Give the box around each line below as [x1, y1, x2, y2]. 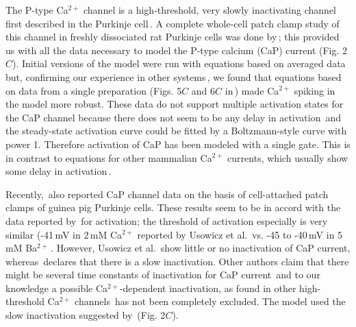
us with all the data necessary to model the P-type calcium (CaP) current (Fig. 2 [5, 43, 348, 57]
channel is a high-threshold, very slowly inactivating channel [83, 3, 336, 16]
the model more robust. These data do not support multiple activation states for [5, 97, 344, 111]
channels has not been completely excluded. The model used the [75, 294, 346, 308]
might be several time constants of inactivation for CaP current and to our [5, 267, 320, 282]
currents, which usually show [227, 150, 348, 165]
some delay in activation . [5, 164, 112, 178]
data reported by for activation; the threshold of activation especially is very [5, 213, 328, 228]
